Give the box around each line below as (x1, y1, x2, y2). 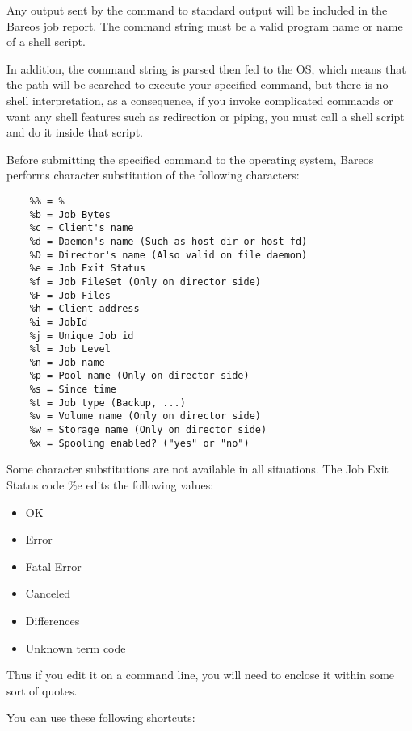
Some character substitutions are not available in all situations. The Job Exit (6, 460, 389, 477)
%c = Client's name (29, 222, 134, 234)
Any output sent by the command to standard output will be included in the (6, 2, 388, 18)
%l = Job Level (29, 343, 111, 355)
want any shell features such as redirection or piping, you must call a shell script (6, 107, 405, 124)
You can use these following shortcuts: (6, 709, 195, 726)
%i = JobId (29, 316, 88, 328)
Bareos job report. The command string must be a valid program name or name (6, 17, 403, 34)
